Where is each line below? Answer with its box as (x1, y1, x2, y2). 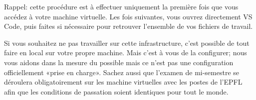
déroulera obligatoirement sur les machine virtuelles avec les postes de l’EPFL (4, 77, 243, 87)
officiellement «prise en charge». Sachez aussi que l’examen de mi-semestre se (4, 67, 240, 77)
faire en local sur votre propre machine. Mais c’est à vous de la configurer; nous (4, 47, 247, 58)
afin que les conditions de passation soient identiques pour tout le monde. (4, 86, 229, 97)
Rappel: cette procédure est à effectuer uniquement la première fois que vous (4, 1, 239, 11)
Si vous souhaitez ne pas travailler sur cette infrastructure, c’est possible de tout (4, 37, 250, 48)
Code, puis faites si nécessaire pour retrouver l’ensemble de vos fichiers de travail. (4, 21, 253, 31)
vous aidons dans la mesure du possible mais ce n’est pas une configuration (4, 57, 234, 67)
